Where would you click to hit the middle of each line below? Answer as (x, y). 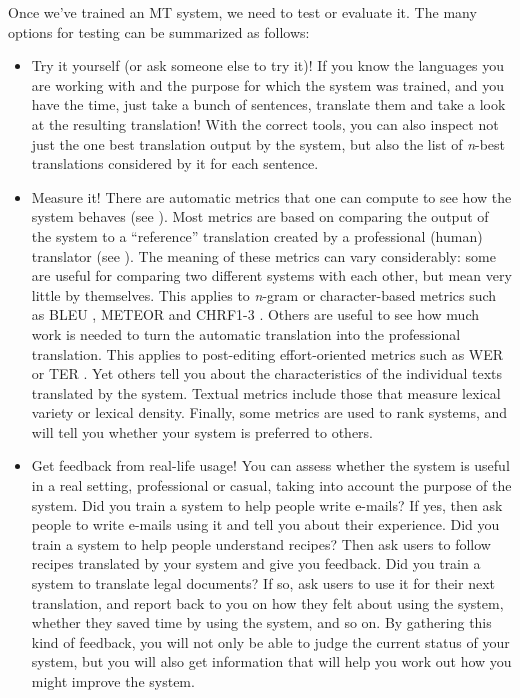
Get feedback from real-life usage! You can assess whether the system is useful (270, 465)
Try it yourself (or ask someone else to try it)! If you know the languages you (268, 65)
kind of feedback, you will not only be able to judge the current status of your (270, 641)
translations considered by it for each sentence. (175, 163)
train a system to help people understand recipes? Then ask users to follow (261, 543)
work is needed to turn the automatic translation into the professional (246, 333)
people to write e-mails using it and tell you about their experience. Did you (265, 524)
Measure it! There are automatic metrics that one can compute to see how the (271, 196)
